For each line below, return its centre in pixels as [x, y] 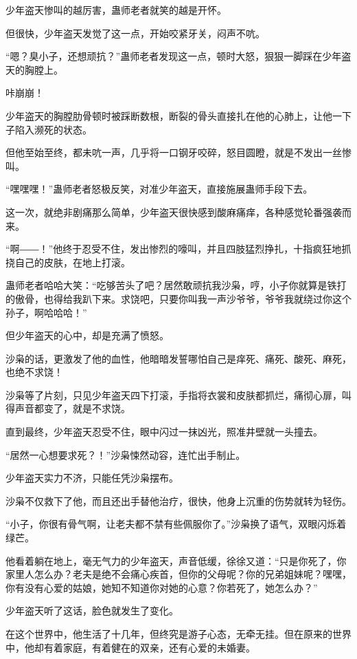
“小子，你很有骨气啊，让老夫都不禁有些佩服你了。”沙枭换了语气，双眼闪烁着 [176, 524]
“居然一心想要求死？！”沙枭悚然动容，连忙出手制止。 [126, 454]
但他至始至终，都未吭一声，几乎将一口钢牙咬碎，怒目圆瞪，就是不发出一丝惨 [178, 152]
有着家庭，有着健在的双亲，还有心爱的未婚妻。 [149, 647]
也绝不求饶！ [34, 372]
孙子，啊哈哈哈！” [46, 312]
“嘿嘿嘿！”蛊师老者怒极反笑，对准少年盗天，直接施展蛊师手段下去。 [159, 189]
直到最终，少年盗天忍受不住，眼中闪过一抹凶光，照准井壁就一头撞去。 [164, 432]
